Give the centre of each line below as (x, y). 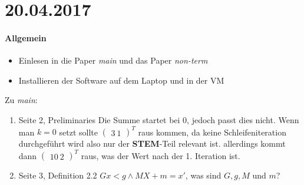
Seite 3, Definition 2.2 (58, 175)
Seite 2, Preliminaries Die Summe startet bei (99, 119)
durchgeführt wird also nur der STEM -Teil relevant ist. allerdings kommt (152, 143)
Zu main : (21, 100)
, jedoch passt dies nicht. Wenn (243, 119)
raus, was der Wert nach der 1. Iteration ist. (161, 155)
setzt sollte (78, 132)
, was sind (203, 175)
